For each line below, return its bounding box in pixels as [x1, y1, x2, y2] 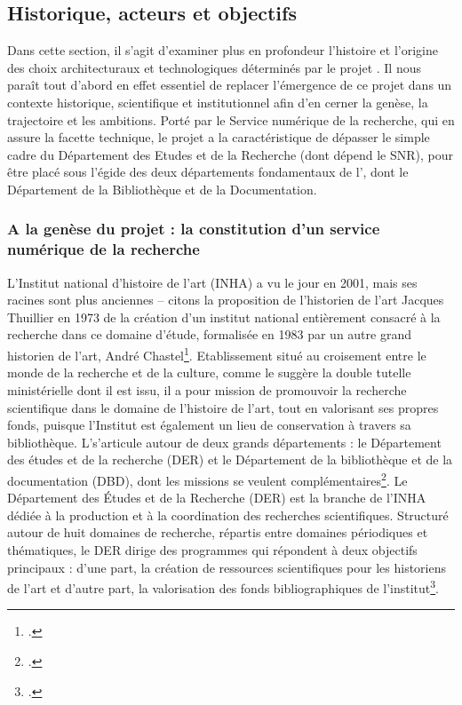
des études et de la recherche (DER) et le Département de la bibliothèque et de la [7, 450, 453, 469]
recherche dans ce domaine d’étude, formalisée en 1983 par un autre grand [7, 325, 411, 344]
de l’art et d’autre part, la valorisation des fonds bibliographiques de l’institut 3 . [7, 576, 440, 597]
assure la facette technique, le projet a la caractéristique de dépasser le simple [7, 128, 430, 147]
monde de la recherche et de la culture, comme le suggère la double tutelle [7, 363, 411, 382]
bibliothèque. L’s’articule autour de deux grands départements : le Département [7, 432, 442, 451]
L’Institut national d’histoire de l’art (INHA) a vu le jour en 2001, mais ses [7, 273, 418, 291]
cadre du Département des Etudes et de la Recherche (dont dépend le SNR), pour [7, 145, 453, 163]
